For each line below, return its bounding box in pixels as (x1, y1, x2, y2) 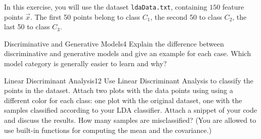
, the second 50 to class (150, 11, 222, 22)
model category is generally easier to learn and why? (4, 58, 167, 69)
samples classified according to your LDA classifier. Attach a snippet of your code (4, 105, 257, 115)
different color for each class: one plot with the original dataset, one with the (4, 95, 242, 105)
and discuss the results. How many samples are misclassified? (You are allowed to (4, 115, 256, 125)
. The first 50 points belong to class (30, 11, 140, 22)
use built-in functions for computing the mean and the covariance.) (4, 124, 212, 135)
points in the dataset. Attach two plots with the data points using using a (4, 85, 233, 96)
